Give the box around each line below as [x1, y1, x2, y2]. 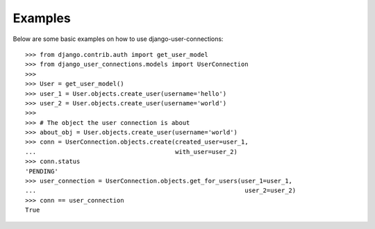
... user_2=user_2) [25, 187, 297, 194]
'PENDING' [25, 167, 58, 175]
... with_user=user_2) [25, 148, 237, 155]
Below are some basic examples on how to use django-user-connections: [12, 35, 224, 43]
